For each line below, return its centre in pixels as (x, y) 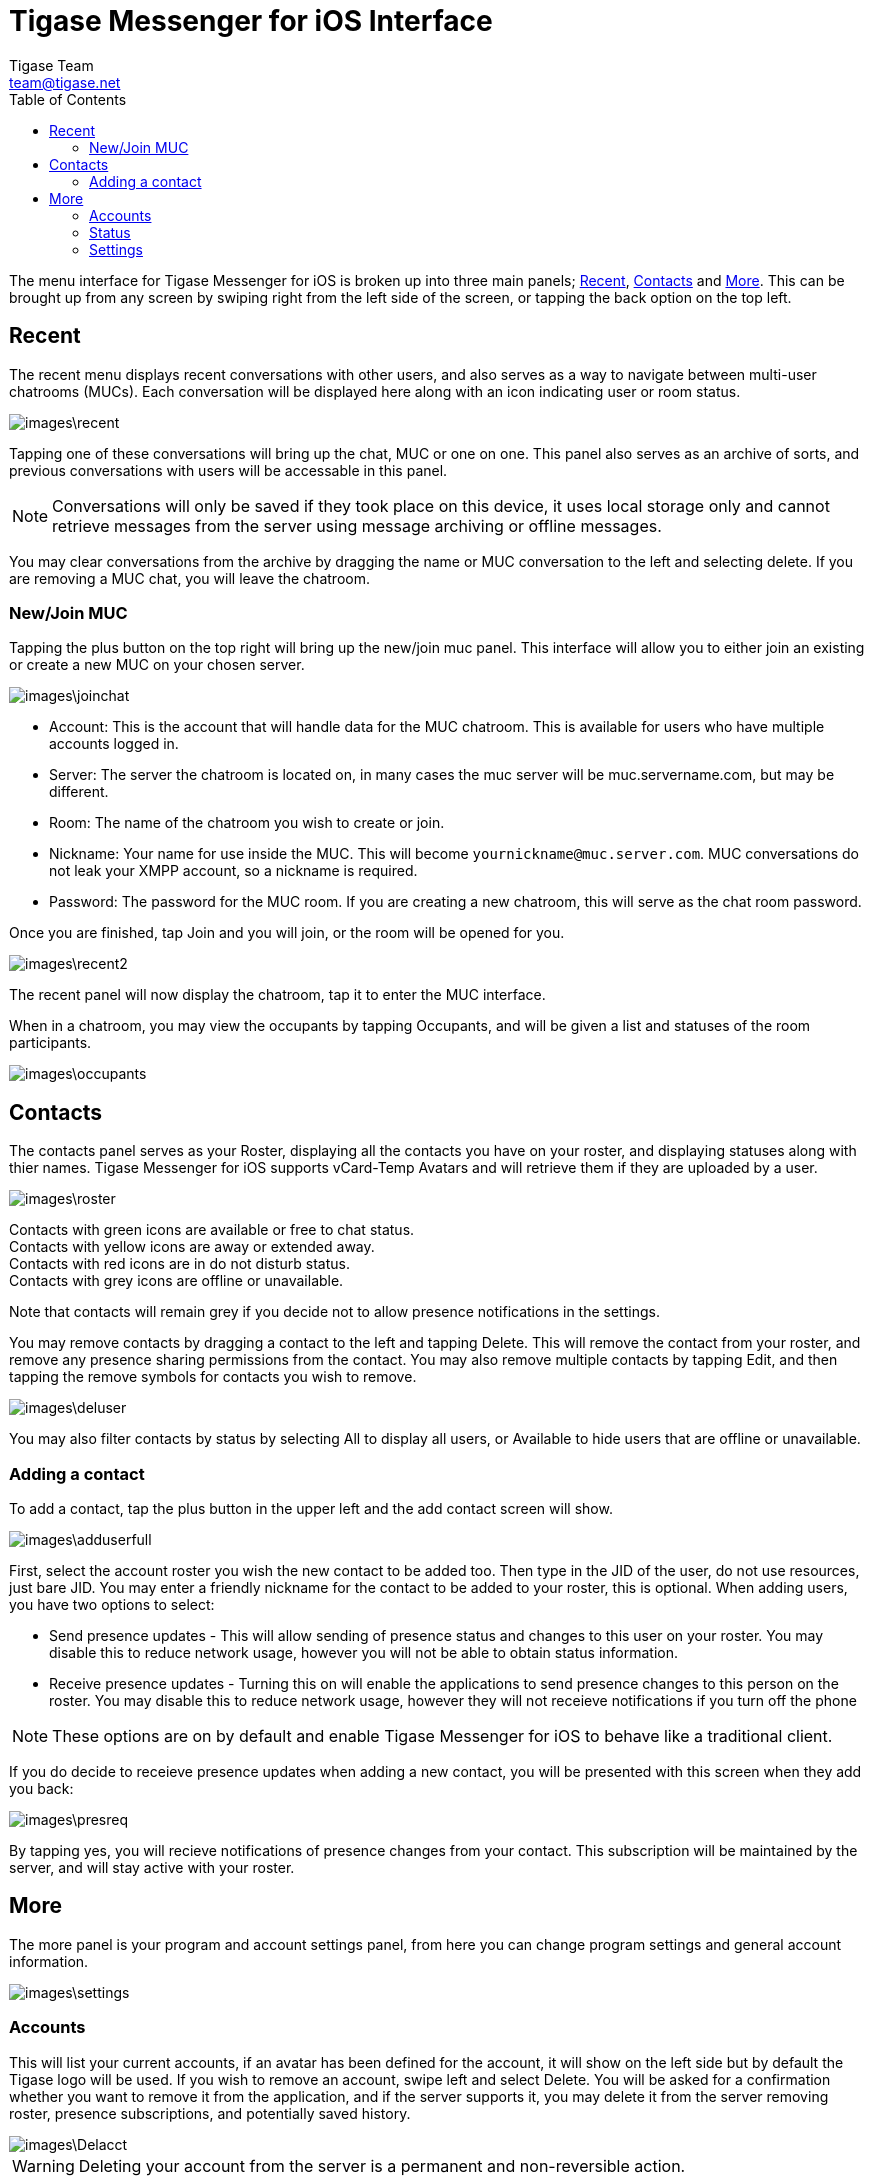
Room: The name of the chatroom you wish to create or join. (247, 823)
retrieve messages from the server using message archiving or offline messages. (357, 525)
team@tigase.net (65, 82)
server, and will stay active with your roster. (152, 1867)
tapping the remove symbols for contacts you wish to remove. (213, 1377)
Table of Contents (68, 99)
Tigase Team (51, 65)
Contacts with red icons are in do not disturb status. (179, 1264)
